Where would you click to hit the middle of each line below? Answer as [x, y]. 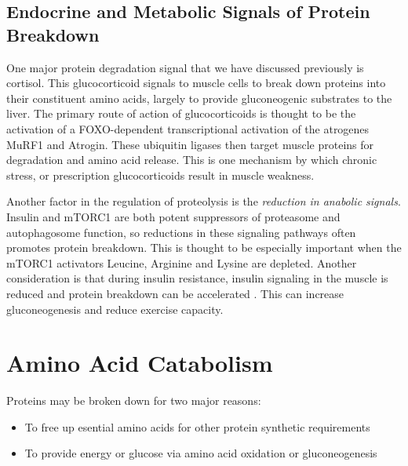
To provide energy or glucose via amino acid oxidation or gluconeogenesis [201, 453]
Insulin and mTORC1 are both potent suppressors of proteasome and [173, 216]
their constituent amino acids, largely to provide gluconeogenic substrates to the [199, 98]
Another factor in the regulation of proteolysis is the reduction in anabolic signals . [204, 201]
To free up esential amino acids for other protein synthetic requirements [197, 426]
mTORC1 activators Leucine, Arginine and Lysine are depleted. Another [182, 262]
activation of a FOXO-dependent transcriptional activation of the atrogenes [188, 128]
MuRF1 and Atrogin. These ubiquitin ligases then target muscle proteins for [190, 144]
